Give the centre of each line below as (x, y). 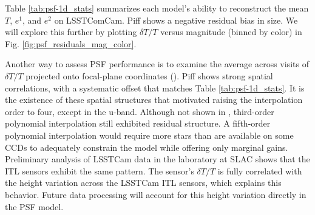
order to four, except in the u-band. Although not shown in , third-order (140, 111)
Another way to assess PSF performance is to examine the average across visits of (157, 64)
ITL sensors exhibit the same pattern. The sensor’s (100, 170)
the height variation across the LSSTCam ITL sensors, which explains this (143, 183)
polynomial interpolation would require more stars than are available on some (149, 135)
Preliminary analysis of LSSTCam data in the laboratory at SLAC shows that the (157, 159)
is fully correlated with (260, 170)
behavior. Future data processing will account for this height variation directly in (156, 194)
